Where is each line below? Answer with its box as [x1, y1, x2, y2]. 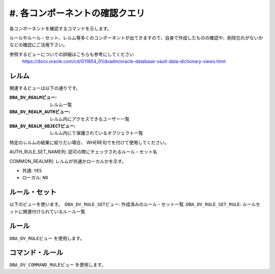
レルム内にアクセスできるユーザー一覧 [49, 116, 130, 122]
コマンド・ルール [9, 249, 63, 257]
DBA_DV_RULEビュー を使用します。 [9, 235, 85, 241]
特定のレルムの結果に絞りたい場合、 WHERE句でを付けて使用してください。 [9, 139, 169, 145]
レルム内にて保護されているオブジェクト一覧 [49, 130, 144, 136]
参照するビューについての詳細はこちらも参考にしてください [9, 51, 134, 57]
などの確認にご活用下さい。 [9, 42, 68, 48]
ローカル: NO [22, 175, 48, 181]
